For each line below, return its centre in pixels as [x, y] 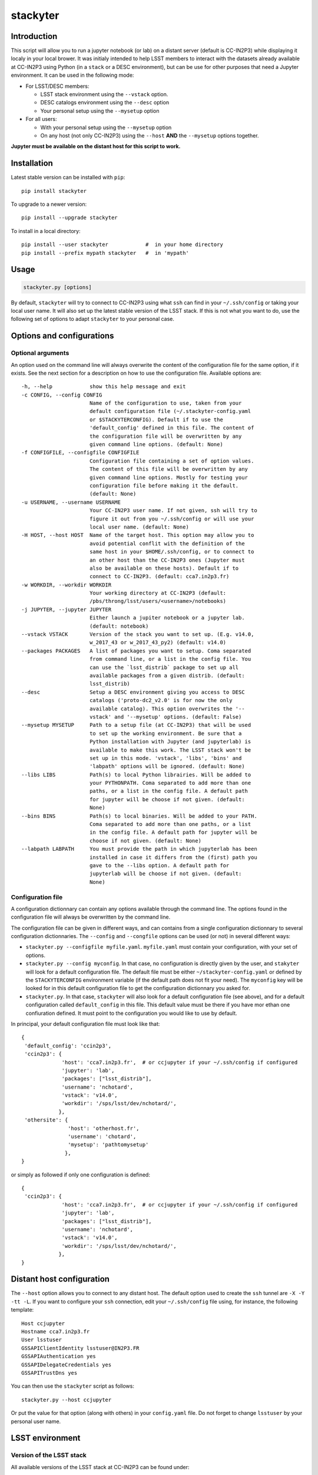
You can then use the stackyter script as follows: [73, 1386]
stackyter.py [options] [58, 287]
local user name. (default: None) [139, 527]
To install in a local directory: [46, 231]
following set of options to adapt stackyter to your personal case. [93, 319]
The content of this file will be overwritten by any [169, 469]
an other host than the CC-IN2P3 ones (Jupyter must [167, 560]
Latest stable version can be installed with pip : [68, 178]
